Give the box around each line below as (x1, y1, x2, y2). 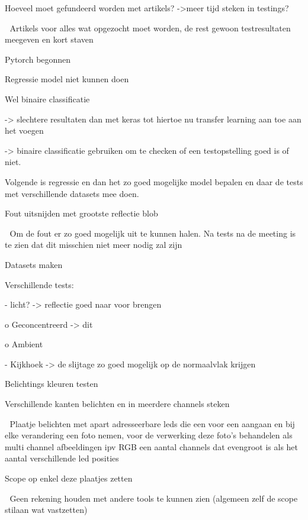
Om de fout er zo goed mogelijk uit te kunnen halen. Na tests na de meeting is (9, 227, 296, 239)
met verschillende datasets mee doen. (5, 187, 139, 199)
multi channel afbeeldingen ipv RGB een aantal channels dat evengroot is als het (5, 440, 299, 453)
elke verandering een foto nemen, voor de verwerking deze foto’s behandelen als (5, 429, 293, 441)
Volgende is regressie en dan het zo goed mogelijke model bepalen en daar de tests (5, 175, 303, 188)
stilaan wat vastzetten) (5, 503, 88, 516)
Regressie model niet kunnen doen (5, 73, 129, 85)
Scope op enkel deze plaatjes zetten (5, 472, 133, 485)
